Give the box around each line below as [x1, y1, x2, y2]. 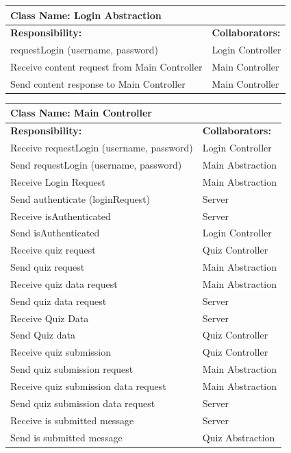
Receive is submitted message [10, 413, 134, 427]
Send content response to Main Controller [10, 76, 186, 90]
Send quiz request [10, 260, 85, 274]
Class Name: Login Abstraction [10, 8, 162, 22]
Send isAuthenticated [10, 225, 100, 240]
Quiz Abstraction [202, 430, 275, 444]
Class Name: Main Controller [10, 106, 153, 120]
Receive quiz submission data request [10, 378, 166, 393]
